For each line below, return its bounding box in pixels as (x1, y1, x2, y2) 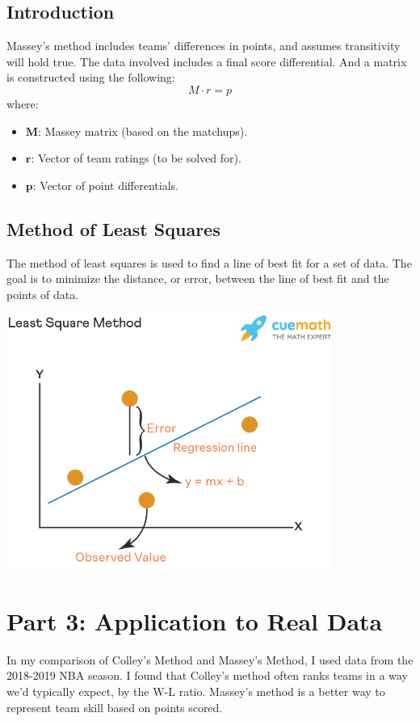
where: (6, 95, 39, 112)
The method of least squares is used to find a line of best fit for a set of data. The (6, 254, 412, 271)
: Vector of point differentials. (32, 176, 178, 193)
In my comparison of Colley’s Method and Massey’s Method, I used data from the (6, 651, 414, 668)
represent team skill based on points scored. (6, 698, 223, 715)
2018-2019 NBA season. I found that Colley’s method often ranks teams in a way (6, 667, 408, 684)
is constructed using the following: (6, 69, 175, 86)
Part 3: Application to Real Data (6, 604, 383, 637)
